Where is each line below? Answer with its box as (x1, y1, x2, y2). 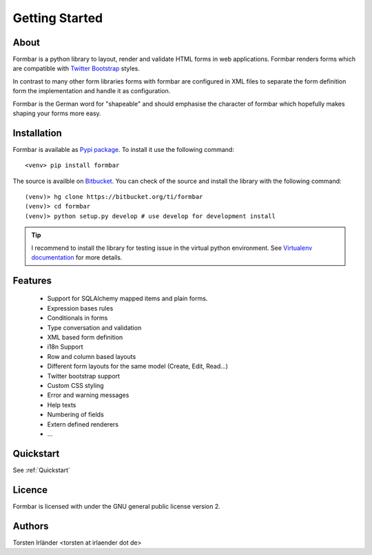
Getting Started (12, 10, 103, 26)
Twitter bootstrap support (47, 371, 121, 380)
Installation (12, 127, 62, 139)
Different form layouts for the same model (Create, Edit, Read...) (47, 362, 229, 371)
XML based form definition (47, 333, 123, 342)
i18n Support (47, 342, 83, 351)
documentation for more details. (31, 253, 123, 262)
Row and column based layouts (47, 352, 136, 360)
